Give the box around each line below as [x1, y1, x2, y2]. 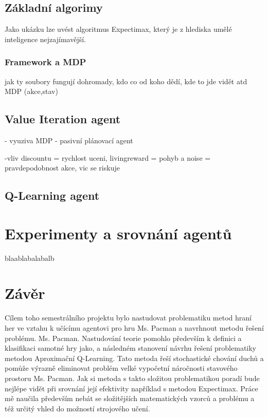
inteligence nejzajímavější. [5, 33, 86, 44]
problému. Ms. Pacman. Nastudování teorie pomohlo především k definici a [5, 332, 242, 343]
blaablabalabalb [5, 252, 55, 263]
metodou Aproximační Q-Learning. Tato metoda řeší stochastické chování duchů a [5, 352, 264, 363]
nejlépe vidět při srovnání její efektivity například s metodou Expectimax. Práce [5, 383, 258, 393]
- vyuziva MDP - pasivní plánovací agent [5, 135, 133, 145]
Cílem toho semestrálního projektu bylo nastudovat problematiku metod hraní [5, 312, 252, 323]
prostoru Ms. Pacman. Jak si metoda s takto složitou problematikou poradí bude [5, 372, 260, 383]
